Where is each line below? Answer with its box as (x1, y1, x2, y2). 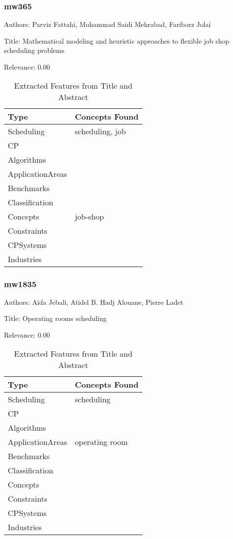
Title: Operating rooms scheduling (4, 313, 107, 323)
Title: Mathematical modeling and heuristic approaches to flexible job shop (4, 35, 230, 46)
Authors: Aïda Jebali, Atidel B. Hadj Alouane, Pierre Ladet (4, 296, 184, 307)
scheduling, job (75, 125, 126, 137)
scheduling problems (4, 45, 65, 55)
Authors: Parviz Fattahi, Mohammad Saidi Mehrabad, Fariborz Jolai (4, 19, 211, 29)
